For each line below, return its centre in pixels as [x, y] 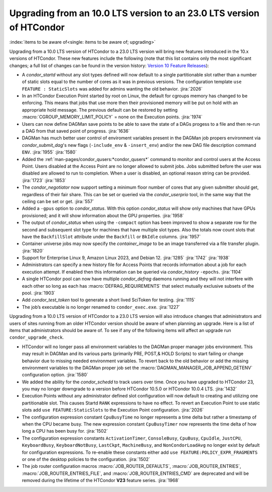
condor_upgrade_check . [37, 338]
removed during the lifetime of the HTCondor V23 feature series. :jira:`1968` [101, 480]
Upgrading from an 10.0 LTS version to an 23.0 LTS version [134, 13]
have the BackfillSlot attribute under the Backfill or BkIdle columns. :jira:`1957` [111, 236]
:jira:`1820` [33, 251]
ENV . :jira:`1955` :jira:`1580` [49, 152]
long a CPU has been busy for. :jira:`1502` [65, 431]
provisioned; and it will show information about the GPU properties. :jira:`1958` [103, 215]
